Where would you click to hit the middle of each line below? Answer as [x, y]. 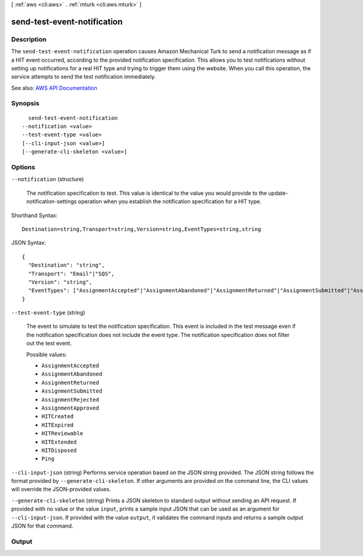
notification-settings [51, 201]
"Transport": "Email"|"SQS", [71, 273]
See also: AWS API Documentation [54, 88]
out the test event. [49, 343]
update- [278, 193]
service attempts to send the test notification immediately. [83, 77]
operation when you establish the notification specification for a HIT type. [169, 201]
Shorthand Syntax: [34, 215]
